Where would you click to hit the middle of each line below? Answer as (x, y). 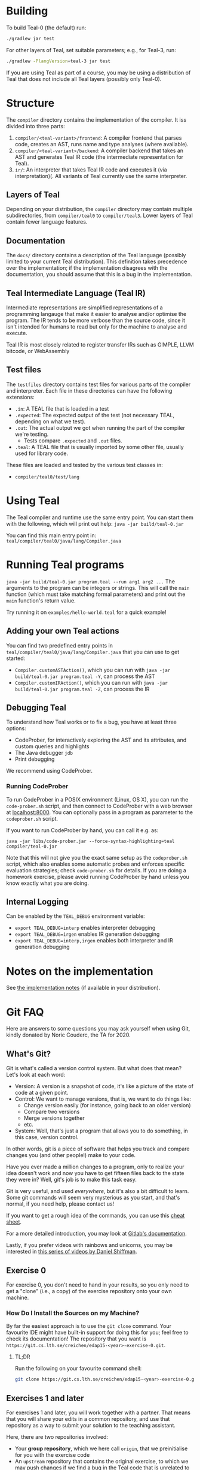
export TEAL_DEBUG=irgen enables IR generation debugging (87, 934)
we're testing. (32, 434)
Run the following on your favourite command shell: (78, 1369)
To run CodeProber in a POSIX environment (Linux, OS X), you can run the (97, 799)
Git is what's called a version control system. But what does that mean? (94, 1068)
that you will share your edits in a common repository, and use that (88, 1418)
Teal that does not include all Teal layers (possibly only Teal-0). (84, 79)
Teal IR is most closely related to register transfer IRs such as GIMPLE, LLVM (100, 345)
